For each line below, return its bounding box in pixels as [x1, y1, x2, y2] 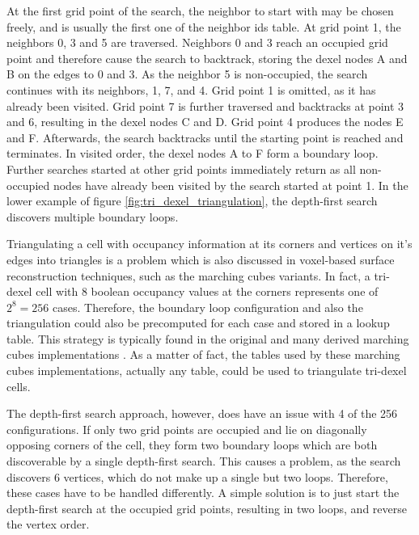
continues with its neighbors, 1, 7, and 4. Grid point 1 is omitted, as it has [6, 81, 376, 98]
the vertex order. [6, 516, 90, 533]
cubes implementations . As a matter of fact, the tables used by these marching [6, 346, 400, 363]
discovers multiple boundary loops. [6, 208, 179, 225]
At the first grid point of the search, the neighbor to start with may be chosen [6, 2, 394, 19]
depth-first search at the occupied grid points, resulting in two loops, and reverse [6, 499, 407, 516]
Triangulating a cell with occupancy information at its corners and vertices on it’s [6, 235, 413, 252]
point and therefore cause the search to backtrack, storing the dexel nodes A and [6, 49, 408, 66]
